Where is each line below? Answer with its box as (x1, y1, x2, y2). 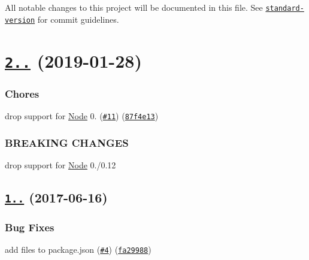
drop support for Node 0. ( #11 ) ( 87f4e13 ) (5, 110, 159, 122)
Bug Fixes (5, 219, 54, 234)
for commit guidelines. (37, 13, 119, 25)
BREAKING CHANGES (5, 135, 129, 150)
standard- (265, 4, 304, 13)
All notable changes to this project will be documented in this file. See (5, 1, 263, 13)
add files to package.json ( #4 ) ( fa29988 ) (5, 243, 152, 256)
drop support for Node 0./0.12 (5, 158, 116, 171)
